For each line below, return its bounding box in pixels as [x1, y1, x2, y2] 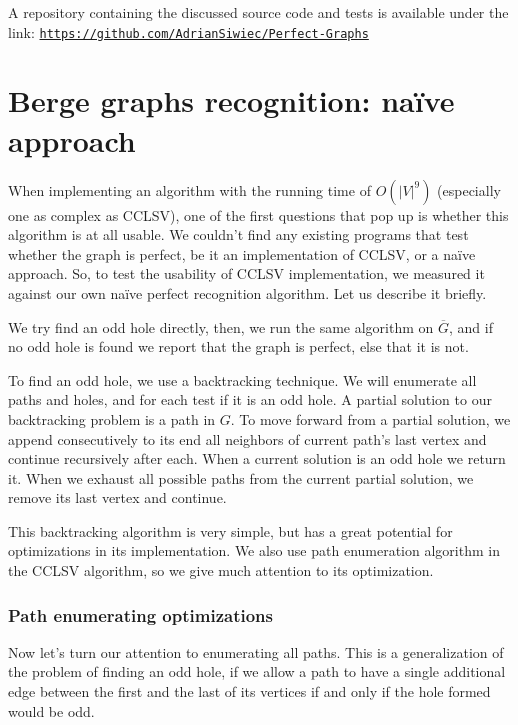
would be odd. [8, 700, 95, 721]
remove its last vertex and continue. [8, 487, 227, 508]
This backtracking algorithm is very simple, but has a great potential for [8, 520, 453, 541]
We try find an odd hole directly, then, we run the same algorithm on [8, 316, 434, 337]
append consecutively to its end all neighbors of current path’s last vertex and [8, 428, 487, 449]
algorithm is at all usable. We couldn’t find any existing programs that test [8, 224, 469, 245]
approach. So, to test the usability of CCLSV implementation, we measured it [8, 263, 485, 284]
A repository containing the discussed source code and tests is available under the [8, 2, 509, 22]
